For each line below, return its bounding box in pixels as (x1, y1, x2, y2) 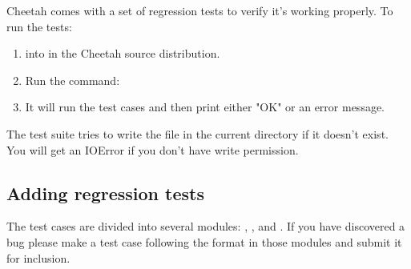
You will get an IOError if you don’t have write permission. (6, 141, 299, 158)
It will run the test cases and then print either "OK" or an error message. (25, 98, 385, 115)
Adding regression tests (6, 180, 204, 205)
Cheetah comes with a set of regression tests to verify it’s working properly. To (6, 2, 393, 18)
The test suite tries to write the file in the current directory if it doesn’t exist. (6, 125, 389, 142)
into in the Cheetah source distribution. (25, 45, 220, 62)
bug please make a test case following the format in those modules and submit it (6, 233, 402, 250)
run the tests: (6, 18, 72, 34)
